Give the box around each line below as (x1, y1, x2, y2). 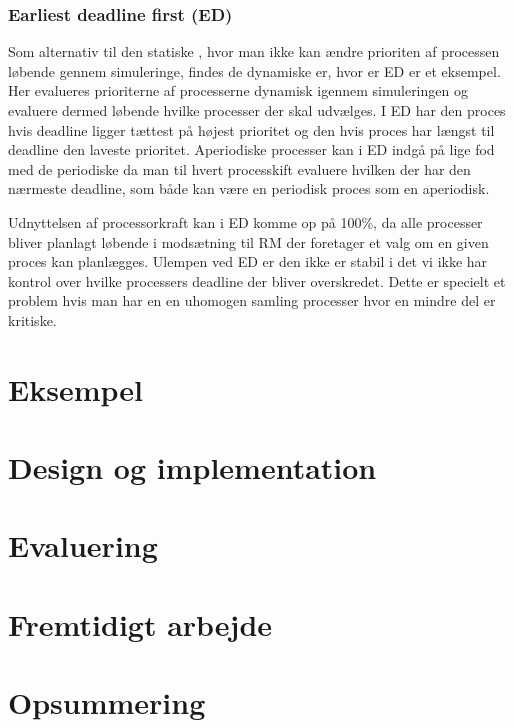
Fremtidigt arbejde (8, 603, 273, 644)
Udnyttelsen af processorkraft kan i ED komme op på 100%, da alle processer (8, 211, 483, 232)
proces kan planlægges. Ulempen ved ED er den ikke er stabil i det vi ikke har (8, 251, 488, 272)
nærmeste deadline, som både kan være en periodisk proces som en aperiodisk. (8, 178, 490, 199)
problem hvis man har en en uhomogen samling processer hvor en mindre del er (8, 290, 496, 311)
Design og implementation (8, 447, 377, 488)
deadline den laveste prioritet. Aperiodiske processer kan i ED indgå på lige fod (8, 139, 495, 160)
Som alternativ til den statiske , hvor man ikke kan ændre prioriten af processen (8, 41, 500, 62)
